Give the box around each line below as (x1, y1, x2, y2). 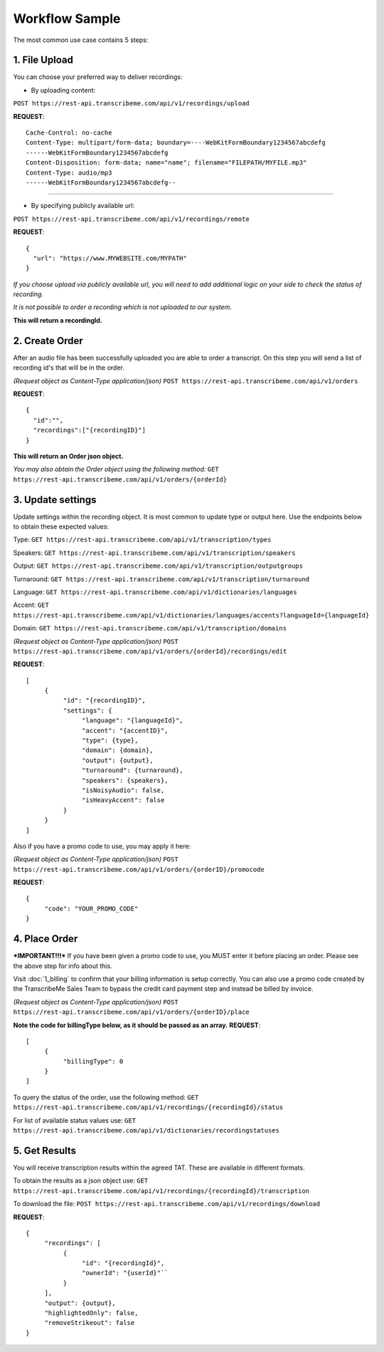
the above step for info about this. (13, 962, 113, 970)
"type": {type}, (82, 737, 139, 744)
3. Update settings (13, 494, 97, 506)
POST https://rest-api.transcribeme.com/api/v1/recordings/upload (13, 100, 250, 108)
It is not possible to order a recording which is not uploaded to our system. (13, 303, 233, 311)
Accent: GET (13, 600, 49, 609)
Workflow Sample (13, 11, 121, 26)
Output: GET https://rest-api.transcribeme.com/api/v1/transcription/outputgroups (13, 561, 304, 570)
